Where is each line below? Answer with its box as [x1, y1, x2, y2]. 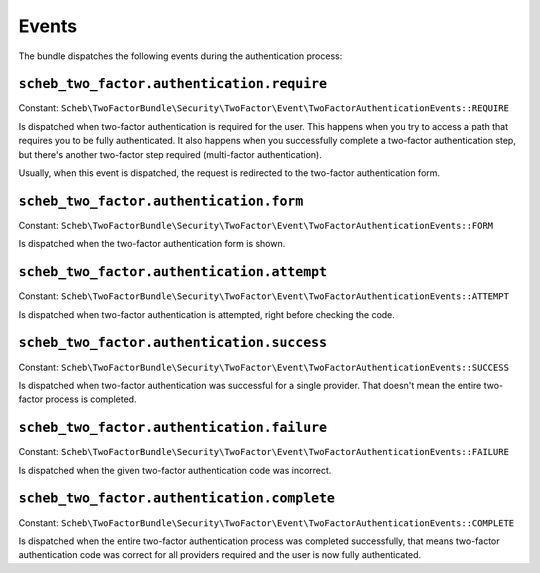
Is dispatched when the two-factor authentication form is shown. [18, 238, 286, 250]
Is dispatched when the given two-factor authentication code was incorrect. [18, 464, 332, 476]
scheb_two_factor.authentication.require [18, 76, 328, 92]
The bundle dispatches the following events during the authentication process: [18, 50, 343, 62]
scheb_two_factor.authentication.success [18, 335, 328, 351]
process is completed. [45, 393, 137, 405]
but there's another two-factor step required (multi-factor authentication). [18, 148, 322, 160]
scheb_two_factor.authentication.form [18, 193, 304, 209]
